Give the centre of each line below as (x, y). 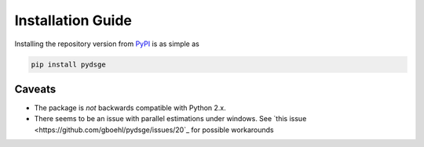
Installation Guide (73, 20)
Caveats (35, 89)
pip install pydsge (68, 64)
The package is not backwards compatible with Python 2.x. (130, 108)
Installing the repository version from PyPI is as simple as (107, 44)
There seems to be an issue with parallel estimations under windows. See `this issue (170, 119)
